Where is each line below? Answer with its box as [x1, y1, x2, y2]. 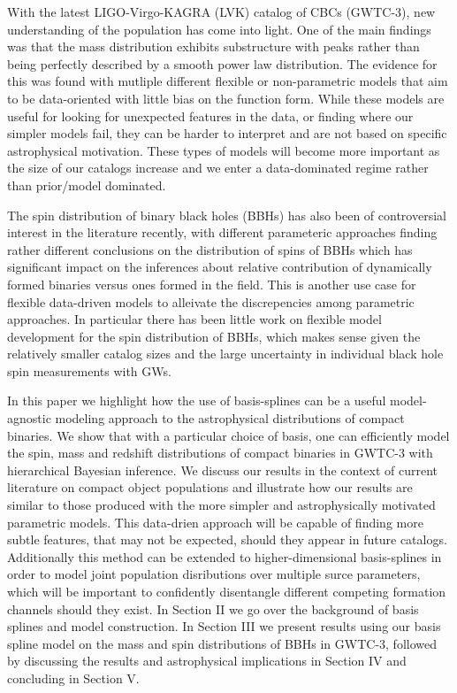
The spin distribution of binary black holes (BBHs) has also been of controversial [7, 205, 446, 224]
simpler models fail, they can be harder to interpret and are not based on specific [7, 124, 447, 142]
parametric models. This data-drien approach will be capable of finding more [7, 512, 423, 531]
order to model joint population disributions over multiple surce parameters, [7, 565, 421, 583]
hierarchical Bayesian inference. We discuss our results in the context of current [7, 460, 438, 479]
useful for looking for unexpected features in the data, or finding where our [7, 106, 414, 125]
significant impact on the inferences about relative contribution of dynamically [7, 258, 432, 276]
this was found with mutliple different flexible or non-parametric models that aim [7, 72, 448, 90]
